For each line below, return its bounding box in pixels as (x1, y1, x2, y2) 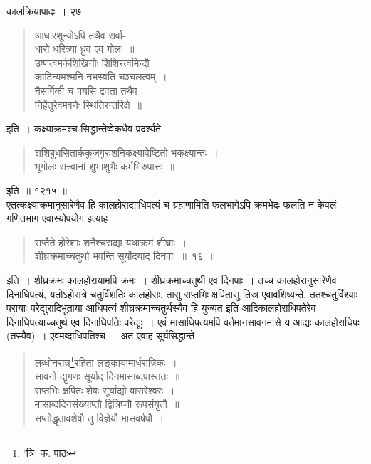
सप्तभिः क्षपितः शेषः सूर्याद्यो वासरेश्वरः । (34, 382, 175, 397)
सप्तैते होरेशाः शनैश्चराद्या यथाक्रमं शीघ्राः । (34, 234, 187, 249)
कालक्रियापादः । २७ (6, 4, 82, 18)
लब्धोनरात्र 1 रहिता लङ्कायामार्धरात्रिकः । (34, 352, 177, 369)
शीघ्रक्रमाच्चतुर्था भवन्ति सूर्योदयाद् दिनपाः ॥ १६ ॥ (34, 248, 215, 263)
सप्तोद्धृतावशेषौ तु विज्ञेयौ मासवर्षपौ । (34, 410, 164, 425)
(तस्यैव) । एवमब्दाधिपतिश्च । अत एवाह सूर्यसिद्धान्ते (6, 328, 195, 343)
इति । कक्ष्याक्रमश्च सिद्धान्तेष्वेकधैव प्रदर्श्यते (6, 121, 161, 136)
